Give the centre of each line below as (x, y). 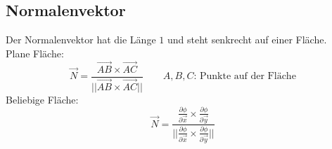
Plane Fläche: (35, 53)
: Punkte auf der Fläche (245, 77)
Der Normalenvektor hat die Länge (81, 40)
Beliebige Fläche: (42, 99)
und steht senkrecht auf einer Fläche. (247, 40)
